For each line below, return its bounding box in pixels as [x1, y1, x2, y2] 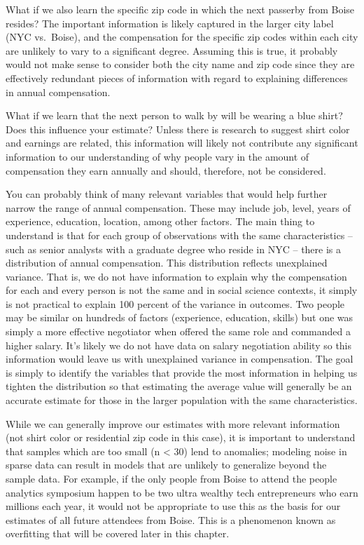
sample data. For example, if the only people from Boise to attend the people [6, 471, 337, 485]
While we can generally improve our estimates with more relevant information [6, 416, 340, 431]
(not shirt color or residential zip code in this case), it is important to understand [6, 430, 356, 445]
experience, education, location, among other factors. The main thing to [6, 214, 315, 229]
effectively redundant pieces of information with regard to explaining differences [6, 70, 348, 85]
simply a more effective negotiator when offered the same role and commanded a [6, 324, 351, 339]
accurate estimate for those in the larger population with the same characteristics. [6, 393, 358, 408]
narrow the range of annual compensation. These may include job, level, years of [6, 200, 351, 215]
